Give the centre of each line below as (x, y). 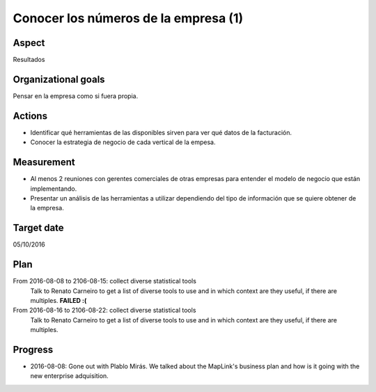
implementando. (54, 189)
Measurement (44, 163)
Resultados (29, 60)
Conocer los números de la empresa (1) (128, 18)
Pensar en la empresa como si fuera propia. (76, 96)
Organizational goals (59, 79)
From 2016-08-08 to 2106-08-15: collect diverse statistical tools (104, 281)
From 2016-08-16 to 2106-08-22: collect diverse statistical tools (104, 311)
